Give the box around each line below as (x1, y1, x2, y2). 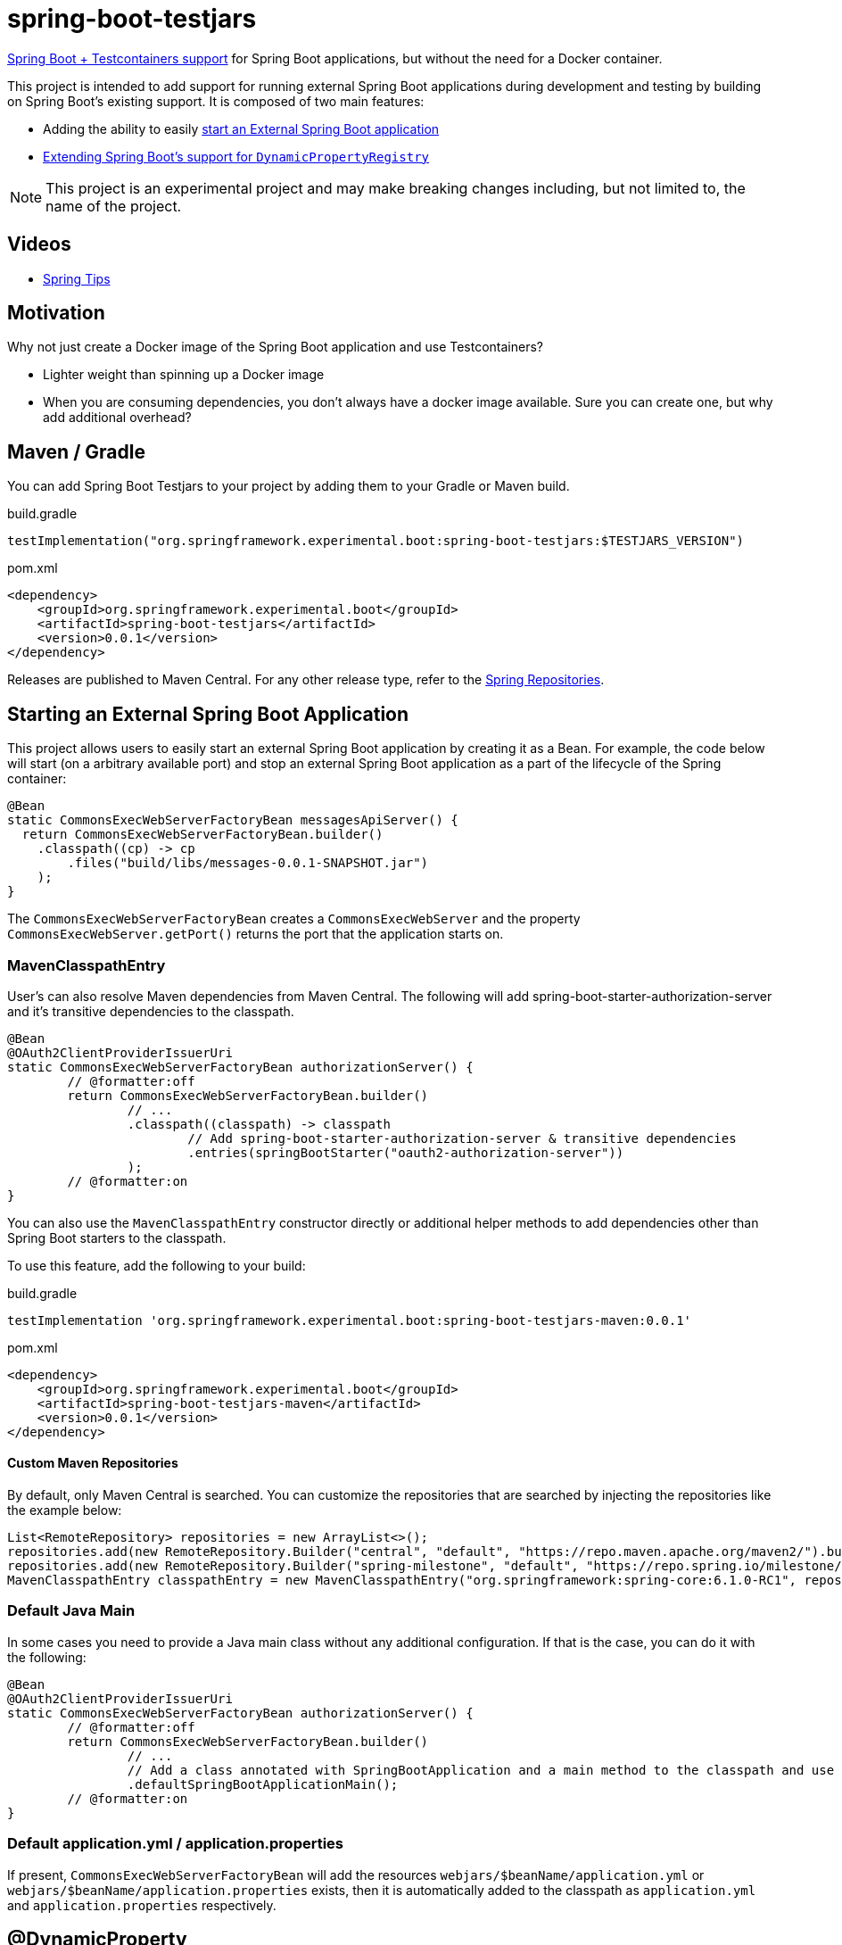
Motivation (7, 302, 105, 325)
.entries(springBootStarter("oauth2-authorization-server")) (187, 1145, 624, 1160)
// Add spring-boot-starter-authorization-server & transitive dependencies (187, 1130, 737, 1146)
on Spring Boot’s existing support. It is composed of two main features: (7, 93, 425, 109)
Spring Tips (43, 270, 111, 286)
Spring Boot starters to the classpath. (7, 1229, 227, 1246)
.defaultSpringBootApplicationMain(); (127, 1776, 399, 1792)
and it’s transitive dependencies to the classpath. (7, 1003, 294, 1019)
